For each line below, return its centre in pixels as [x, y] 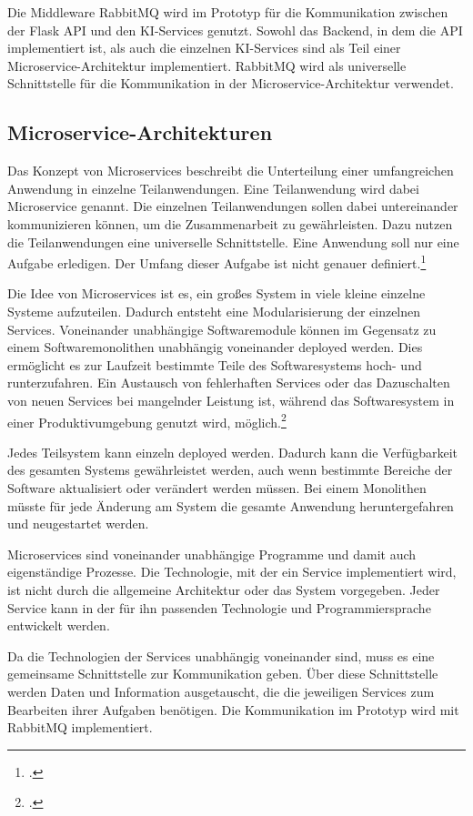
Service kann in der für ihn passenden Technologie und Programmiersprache [219, 607]
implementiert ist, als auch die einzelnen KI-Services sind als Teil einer [204, 48]
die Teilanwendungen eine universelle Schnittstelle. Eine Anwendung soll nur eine [233, 242]
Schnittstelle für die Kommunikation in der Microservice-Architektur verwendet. [231, 83]
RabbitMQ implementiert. [80, 727]
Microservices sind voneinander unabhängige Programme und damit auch [212, 554]
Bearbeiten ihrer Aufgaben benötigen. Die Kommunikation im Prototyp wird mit [233, 709]
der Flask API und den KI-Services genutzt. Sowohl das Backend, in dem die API [235, 30]
